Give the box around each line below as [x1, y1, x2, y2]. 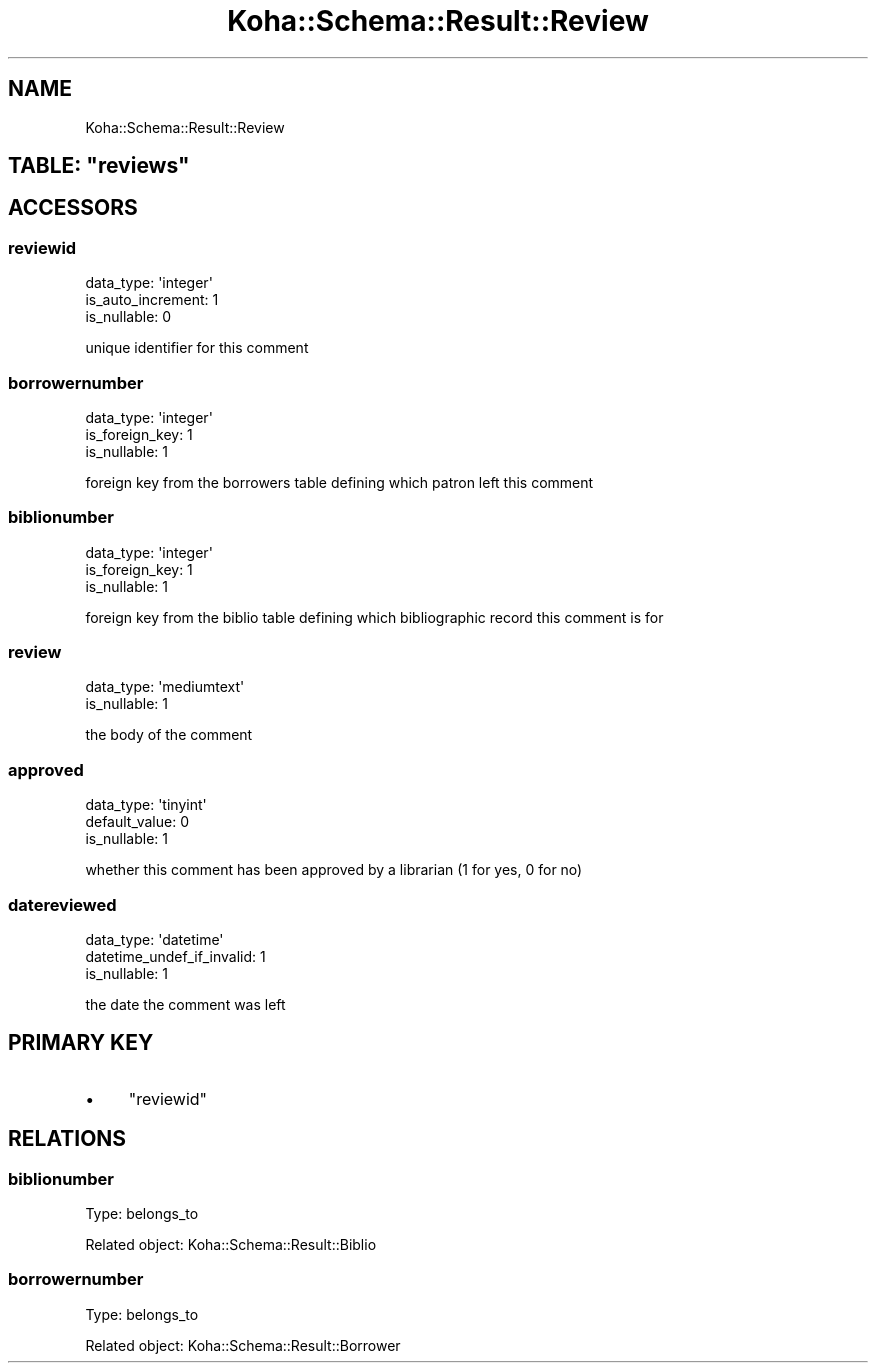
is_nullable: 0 [85, 308, 172, 326]
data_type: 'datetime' [85, 930, 224, 948]
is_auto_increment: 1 [85, 291, 219, 309]
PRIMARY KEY [8, 1030, 154, 1056]
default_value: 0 [85, 813, 189, 831]
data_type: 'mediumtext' [85, 678, 245, 696]
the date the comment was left [85, 995, 286, 1013]
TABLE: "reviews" [8, 153, 190, 179]
